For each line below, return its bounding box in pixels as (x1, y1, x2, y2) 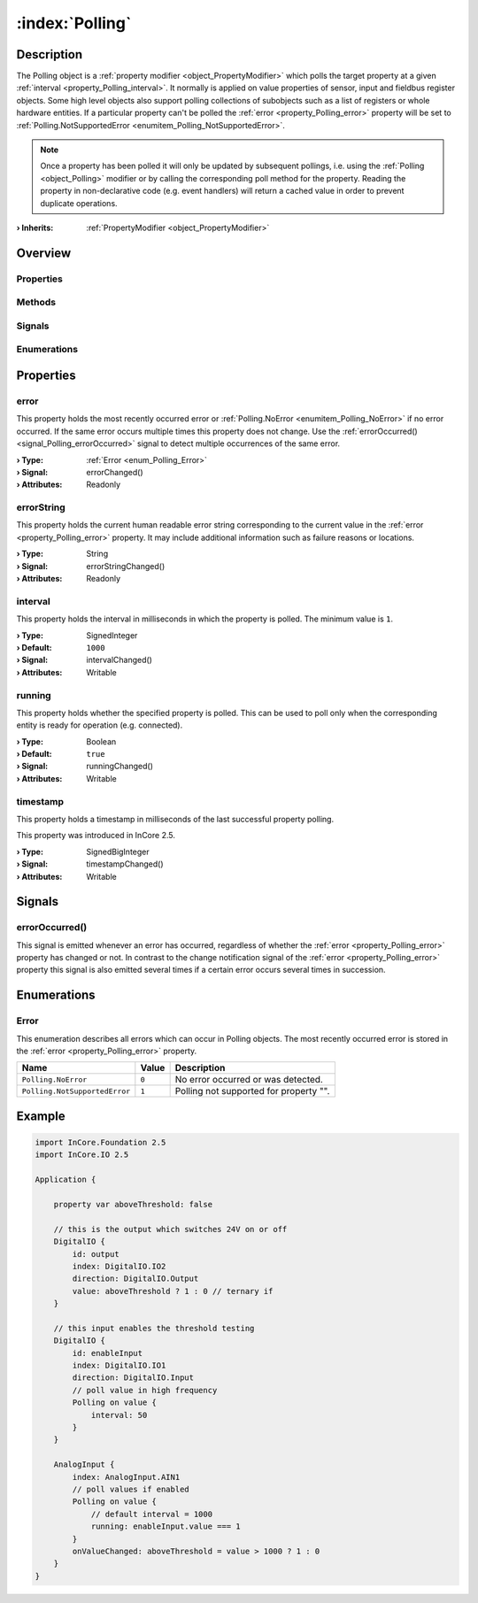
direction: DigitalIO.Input (72, 1373, 195, 1383)
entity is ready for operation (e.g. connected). (16, 720, 183, 730)
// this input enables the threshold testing (53, 1323, 255, 1333)
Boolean (86, 736, 117, 747)
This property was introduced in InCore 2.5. (16, 830, 176, 841)
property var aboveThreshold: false (53, 1199, 212, 1209)
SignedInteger (86, 629, 138, 641)
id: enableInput (72, 1348, 143, 1358)
